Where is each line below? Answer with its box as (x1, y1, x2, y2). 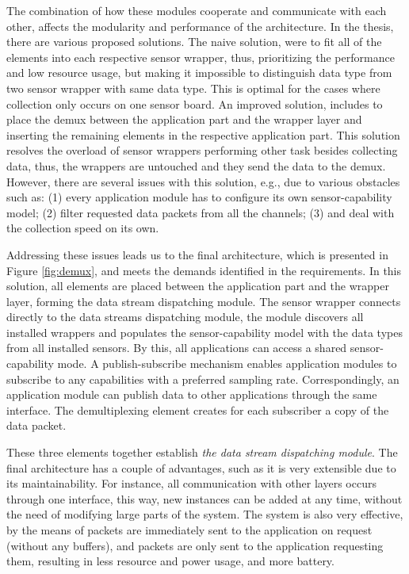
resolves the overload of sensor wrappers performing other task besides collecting (6, 142, 398, 159)
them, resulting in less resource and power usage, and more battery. (6, 553, 334, 569)
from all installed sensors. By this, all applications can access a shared (6, 339, 347, 356)
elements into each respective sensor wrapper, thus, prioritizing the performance (6, 48, 395, 65)
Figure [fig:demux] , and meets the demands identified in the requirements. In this (6, 262, 402, 278)
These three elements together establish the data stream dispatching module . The (6, 444, 398, 461)
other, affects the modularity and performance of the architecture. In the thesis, (6, 17, 394, 34)
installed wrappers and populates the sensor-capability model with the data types (6, 323, 403, 340)
